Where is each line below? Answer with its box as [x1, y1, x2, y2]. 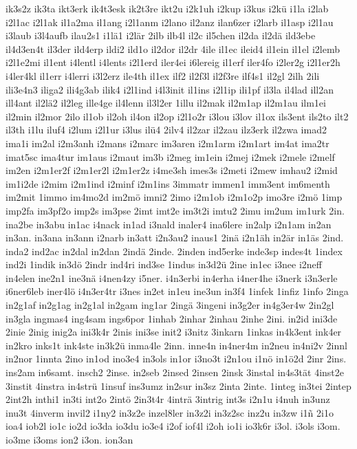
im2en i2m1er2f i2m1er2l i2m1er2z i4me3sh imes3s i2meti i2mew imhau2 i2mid [6, 163, 338, 177]
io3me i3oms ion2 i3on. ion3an [6, 432, 133, 446]
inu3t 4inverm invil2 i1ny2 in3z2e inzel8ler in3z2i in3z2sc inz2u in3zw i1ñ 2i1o [6, 405, 334, 419]
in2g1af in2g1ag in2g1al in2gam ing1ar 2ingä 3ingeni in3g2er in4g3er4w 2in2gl [6, 298, 334, 312]
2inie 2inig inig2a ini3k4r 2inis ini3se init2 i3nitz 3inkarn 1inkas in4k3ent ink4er [6, 325, 342, 339]
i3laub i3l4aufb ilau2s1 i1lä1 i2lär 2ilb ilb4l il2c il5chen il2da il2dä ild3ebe [6, 28, 316, 43]
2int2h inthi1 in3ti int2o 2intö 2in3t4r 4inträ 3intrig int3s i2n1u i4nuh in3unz [6, 392, 330, 406]
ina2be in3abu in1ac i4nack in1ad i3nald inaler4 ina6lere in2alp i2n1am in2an [6, 217, 332, 231]
